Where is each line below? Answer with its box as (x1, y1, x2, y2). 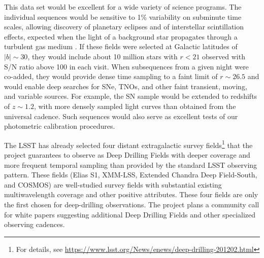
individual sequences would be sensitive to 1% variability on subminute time (4, 11, 242, 22)
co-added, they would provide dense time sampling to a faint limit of (4, 71, 218, 82)
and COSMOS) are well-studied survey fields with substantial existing (4, 179, 222, 190)
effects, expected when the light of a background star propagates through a (4, 31, 238, 42)
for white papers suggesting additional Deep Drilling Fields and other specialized (4, 209, 256, 219)
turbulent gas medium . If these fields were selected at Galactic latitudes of (4, 41, 238, 52)
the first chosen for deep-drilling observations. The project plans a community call (4, 199, 259, 209)
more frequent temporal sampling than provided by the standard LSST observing (4, 159, 257, 170)
